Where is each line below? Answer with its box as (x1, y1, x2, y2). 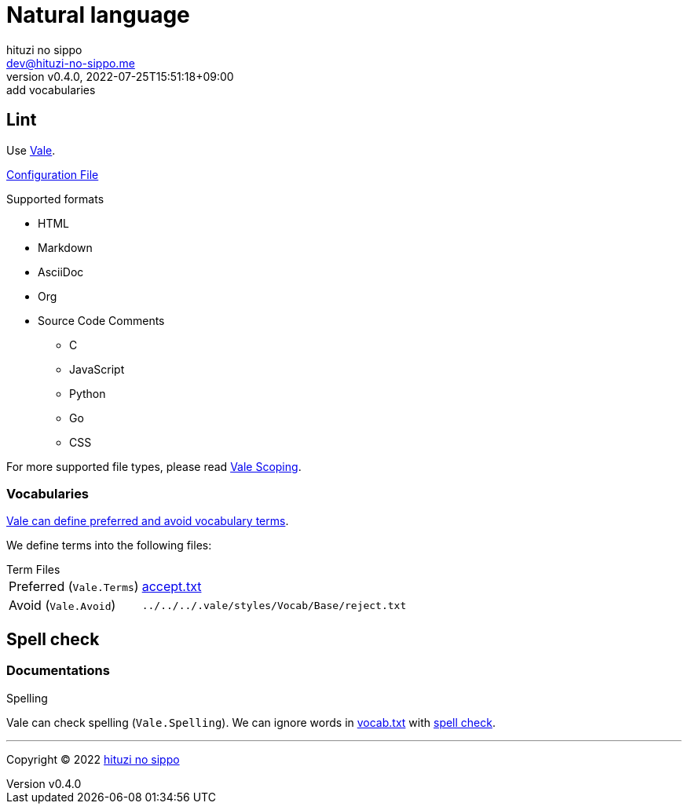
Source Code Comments (38, 313, 165, 327)
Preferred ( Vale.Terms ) (9, 578, 139, 595)
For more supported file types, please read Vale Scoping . (6, 459, 302, 473)
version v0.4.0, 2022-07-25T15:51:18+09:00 (6, 69, 234, 83)
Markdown (38, 240, 93, 254)
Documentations (6, 662, 110, 679)
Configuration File (6, 167, 99, 181)
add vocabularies (6, 82, 96, 97)
